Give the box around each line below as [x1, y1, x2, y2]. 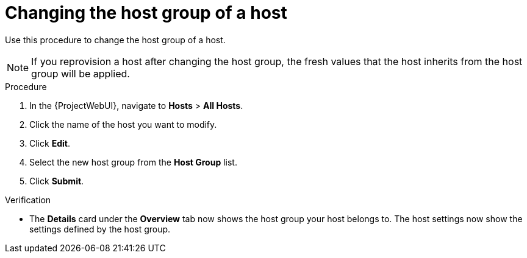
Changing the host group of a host [5, 2, 287, 23]
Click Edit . [29, 138, 70, 148]
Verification [5, 194, 51, 205]
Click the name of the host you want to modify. [29, 119, 217, 130]
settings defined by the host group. [29, 223, 171, 234]
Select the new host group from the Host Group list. [29, 156, 237, 167]
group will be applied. [31, 67, 130, 80]
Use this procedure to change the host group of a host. [5, 34, 226, 45]
